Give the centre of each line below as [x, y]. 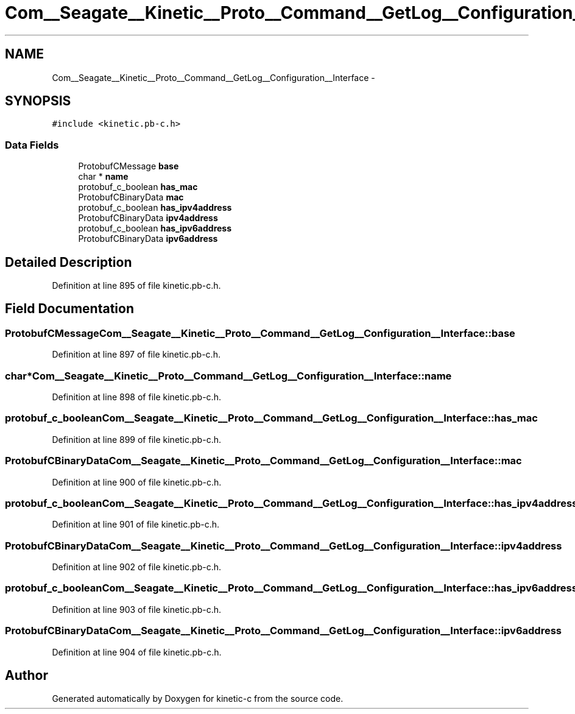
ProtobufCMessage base [129, 166]
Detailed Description [69, 262]
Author [26, 675]
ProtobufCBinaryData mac [131, 197]
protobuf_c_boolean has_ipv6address [155, 228]
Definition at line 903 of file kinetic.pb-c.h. [137, 609]
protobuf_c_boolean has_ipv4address [155, 208]
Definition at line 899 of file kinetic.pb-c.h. [136, 439]
